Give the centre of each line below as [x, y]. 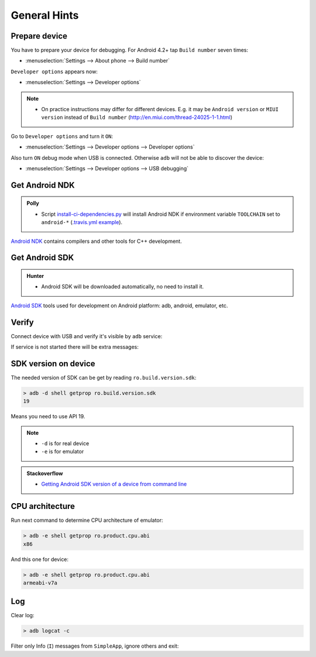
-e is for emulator [63, 452]
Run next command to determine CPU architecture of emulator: [87, 520]
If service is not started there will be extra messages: [75, 347]
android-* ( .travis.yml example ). [82, 222]
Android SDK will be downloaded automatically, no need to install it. [123, 287]
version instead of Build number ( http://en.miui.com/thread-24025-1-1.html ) [137, 118]
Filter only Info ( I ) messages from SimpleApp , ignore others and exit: [95, 646]
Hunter [35, 276]
